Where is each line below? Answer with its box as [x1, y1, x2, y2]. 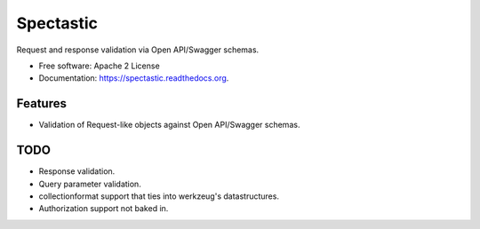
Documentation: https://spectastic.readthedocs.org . [38, 73, 229, 83]
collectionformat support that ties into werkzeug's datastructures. [38, 191, 280, 201]
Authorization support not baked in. [38, 203, 169, 214]
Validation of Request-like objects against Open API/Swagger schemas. [38, 120, 300, 130]
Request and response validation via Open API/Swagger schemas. [16, 44, 260, 55]
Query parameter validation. [38, 178, 141, 189]
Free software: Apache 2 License [38, 60, 160, 71]
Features [16, 96, 67, 111]
